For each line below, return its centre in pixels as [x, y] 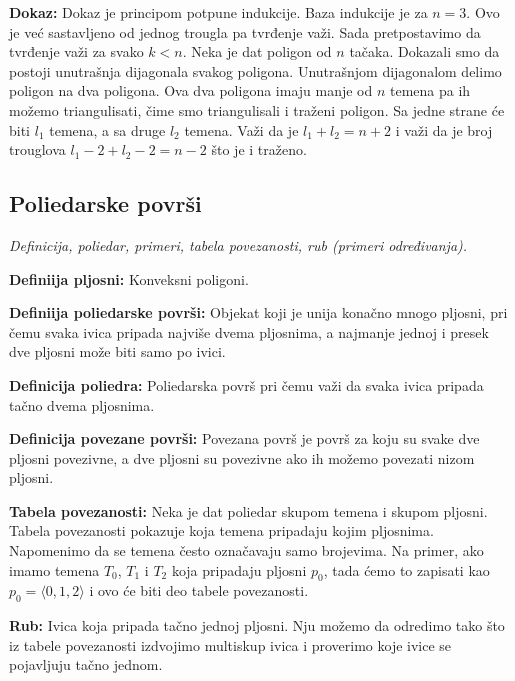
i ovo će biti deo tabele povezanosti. [199, 590]
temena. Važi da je [241, 129]
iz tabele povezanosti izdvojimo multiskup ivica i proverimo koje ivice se [230, 644]
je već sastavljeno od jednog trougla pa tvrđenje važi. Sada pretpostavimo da [245, 31]
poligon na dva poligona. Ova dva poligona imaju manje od [191, 90]
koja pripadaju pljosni [239, 569]
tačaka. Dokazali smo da [424, 51]
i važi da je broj [444, 129]
